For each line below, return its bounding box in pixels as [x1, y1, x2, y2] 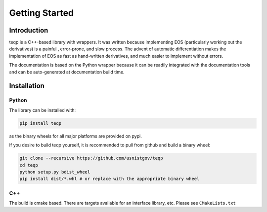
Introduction [9, 26, 48, 35]
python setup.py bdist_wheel [19, 169, 90, 175]
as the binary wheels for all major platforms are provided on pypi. [9, 133, 142, 139]
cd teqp [19, 162, 38, 168]
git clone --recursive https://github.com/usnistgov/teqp [19, 155, 163, 161]
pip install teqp [19, 120, 62, 126]
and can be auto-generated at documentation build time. [9, 69, 125, 75]
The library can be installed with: [9, 107, 76, 113]
